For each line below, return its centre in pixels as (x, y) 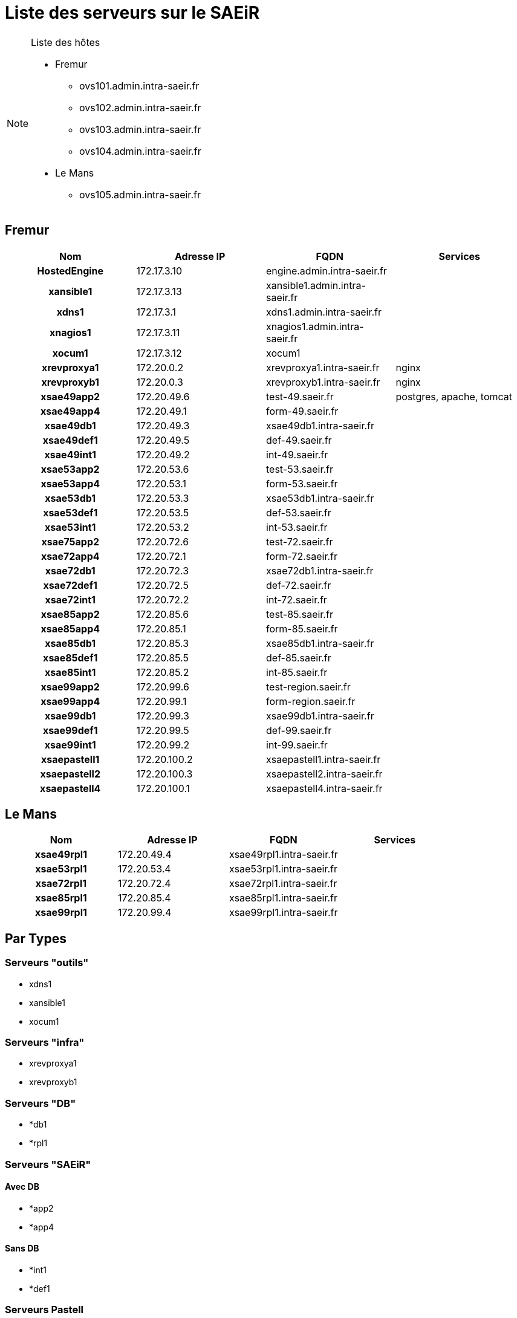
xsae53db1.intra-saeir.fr (320, 498)
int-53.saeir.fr (297, 527)
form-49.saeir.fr (302, 411)
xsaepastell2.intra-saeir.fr (324, 774)
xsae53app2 (70, 469)
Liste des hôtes (66, 42)
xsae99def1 (70, 730)
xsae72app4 (70, 556)
